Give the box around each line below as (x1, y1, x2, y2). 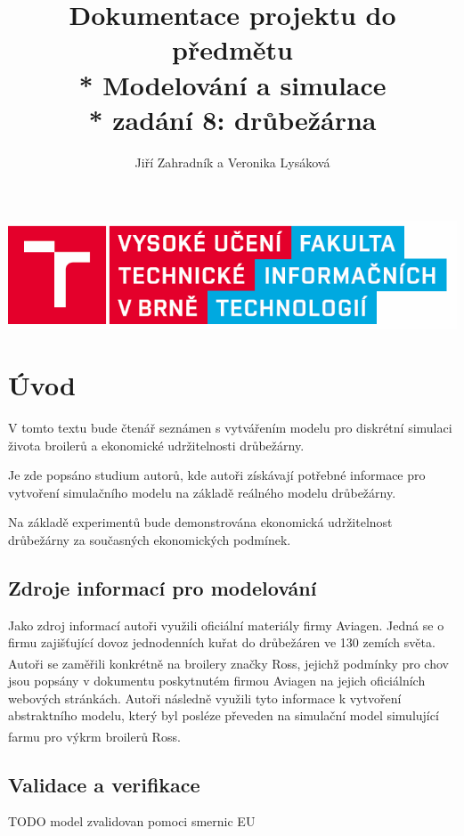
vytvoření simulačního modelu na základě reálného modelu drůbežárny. (8, 483, 396, 501)
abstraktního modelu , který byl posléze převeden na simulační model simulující (8, 706, 439, 725)
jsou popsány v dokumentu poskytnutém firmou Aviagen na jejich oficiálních (8, 671, 426, 690)
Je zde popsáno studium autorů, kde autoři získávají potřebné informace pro (8, 466, 426, 484)
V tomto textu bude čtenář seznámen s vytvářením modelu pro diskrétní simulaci (8, 418, 452, 436)
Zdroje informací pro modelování (8, 573, 317, 601)
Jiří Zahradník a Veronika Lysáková (134, 152, 330, 171)
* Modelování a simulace (78, 66, 387, 102)
